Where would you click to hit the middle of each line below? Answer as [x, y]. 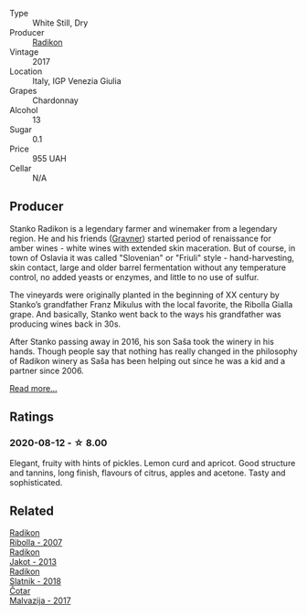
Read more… [33, 388]
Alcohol [24, 110]
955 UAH [49, 158]
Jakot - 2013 [33, 562]
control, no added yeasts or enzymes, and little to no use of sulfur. [134, 276]
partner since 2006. [47, 370]
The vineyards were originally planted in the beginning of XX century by [145, 295]
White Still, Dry [60, 23]
